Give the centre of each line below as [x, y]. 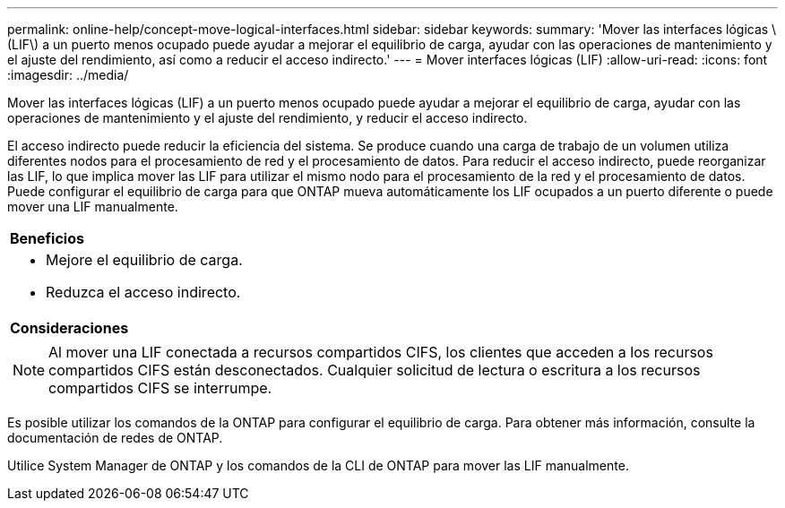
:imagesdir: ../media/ [68, 75]
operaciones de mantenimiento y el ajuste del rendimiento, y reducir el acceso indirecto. [267, 118]
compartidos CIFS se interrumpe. [160, 388]
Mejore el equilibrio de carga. [144, 260]
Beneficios [47, 238]
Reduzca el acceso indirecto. [143, 292]
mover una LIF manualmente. [93, 207]
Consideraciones [69, 328]
